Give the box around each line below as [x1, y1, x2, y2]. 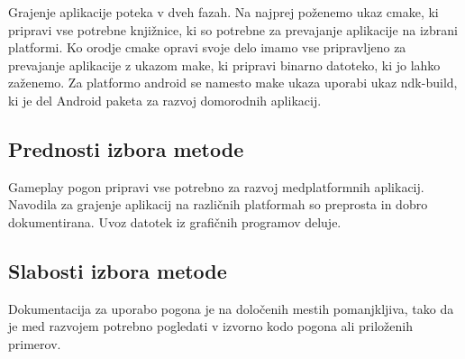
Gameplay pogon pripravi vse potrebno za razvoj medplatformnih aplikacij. [8, 177, 424, 196]
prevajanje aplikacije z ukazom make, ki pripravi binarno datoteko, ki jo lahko [8, 55, 441, 74]
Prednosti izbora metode [8, 134, 244, 162]
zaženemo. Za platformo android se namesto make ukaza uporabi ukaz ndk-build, [8, 73, 458, 92]
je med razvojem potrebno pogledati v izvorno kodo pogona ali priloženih [8, 317, 413, 336]
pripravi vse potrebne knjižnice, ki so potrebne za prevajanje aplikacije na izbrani [8, 20, 458, 39]
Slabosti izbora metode [8, 256, 227, 284]
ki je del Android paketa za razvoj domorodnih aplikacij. [8, 90, 322, 109]
